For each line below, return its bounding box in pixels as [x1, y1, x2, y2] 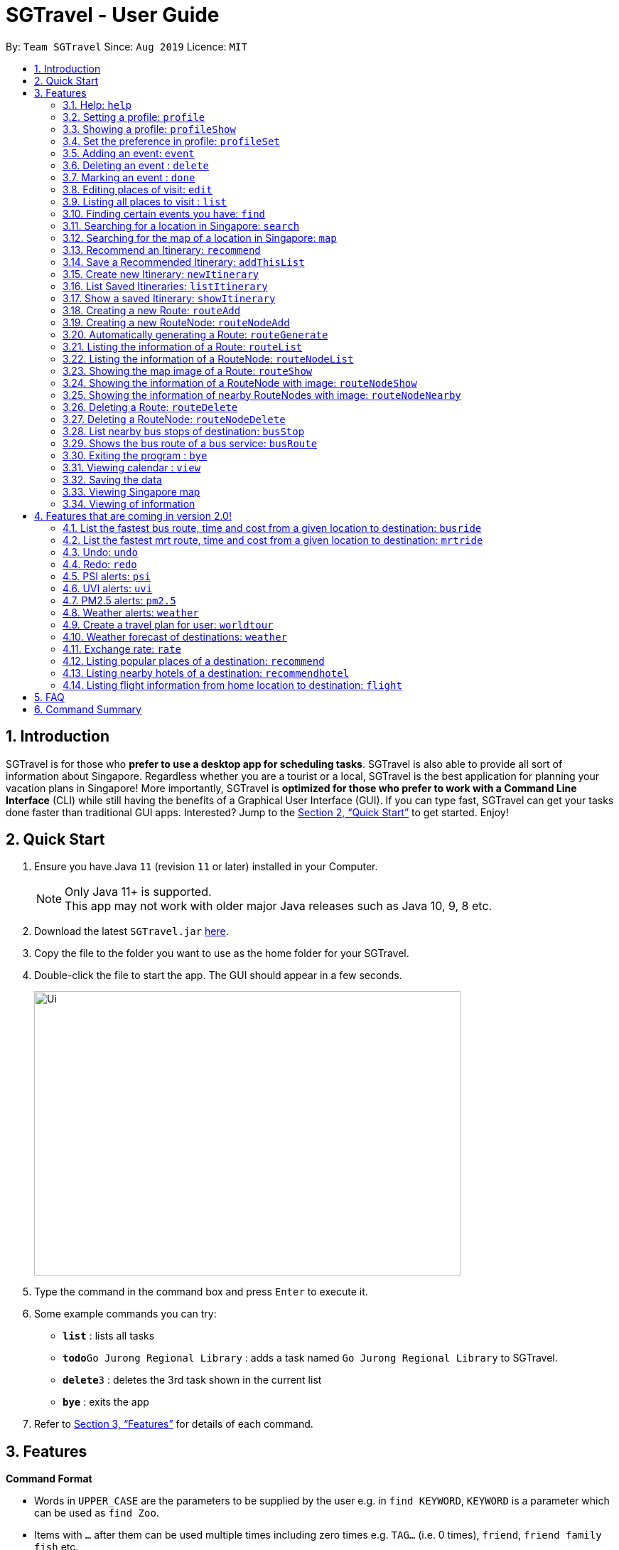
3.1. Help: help [63, 98, 132, 111]
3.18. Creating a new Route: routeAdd [63, 304, 241, 316]
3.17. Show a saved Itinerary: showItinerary [63, 292, 276, 304]
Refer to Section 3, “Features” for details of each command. [34, 1418, 313, 1431]
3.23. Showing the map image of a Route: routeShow [63, 364, 313, 377]
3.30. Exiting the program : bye [63, 449, 208, 461]
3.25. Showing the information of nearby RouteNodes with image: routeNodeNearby [63, 388, 461, 401]
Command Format [6, 1472, 92, 1485]
